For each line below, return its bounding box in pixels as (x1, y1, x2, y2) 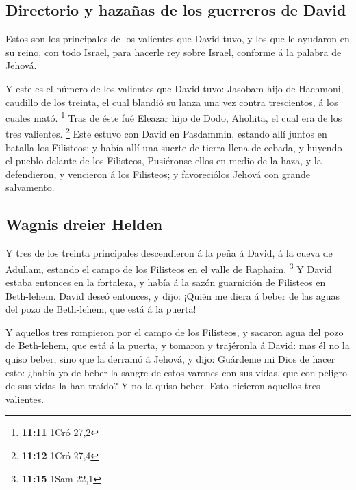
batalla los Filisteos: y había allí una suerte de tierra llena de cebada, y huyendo (5, 140, 342, 154)
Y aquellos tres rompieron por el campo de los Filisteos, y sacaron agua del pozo (5, 324, 344, 339)
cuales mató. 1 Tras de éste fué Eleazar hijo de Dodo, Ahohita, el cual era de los (5, 109, 342, 125)
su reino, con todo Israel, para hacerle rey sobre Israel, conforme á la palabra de (5, 44, 342, 59)
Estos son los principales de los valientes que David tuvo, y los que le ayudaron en (5, 31, 350, 46)
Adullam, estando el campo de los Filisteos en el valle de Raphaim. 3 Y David (5, 259, 332, 276)
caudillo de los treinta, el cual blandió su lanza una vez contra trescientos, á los (5, 94, 338, 109)
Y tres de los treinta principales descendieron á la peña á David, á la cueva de (5, 246, 333, 260)
